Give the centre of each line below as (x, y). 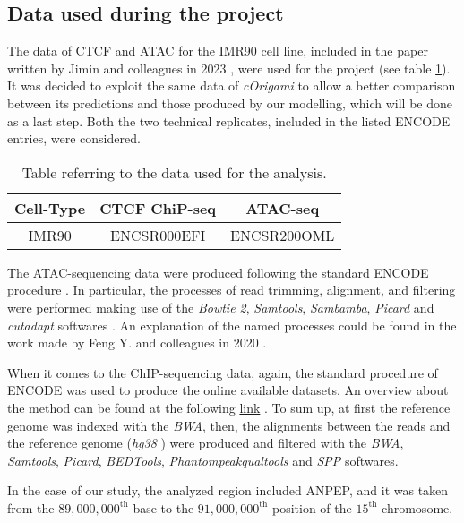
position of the (312, 507)
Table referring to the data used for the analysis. (174, 172)
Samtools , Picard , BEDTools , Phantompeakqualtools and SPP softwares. (203, 460)
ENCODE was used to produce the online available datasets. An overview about (228, 390)
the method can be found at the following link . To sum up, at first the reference (229, 407)
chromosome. (417, 507)
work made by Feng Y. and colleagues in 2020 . (137, 343)
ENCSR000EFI (158, 235)
